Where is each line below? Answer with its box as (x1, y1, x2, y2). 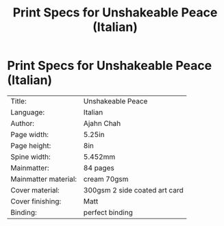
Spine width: (10, 152, 51, 162)
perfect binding (83, 208, 134, 217)
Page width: (10, 129, 49, 139)
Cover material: (10, 185, 60, 194)
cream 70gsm (83, 174, 129, 184)
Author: (10, 118, 35, 128)
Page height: (10, 140, 51, 150)
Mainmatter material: (10, 174, 77, 184)
